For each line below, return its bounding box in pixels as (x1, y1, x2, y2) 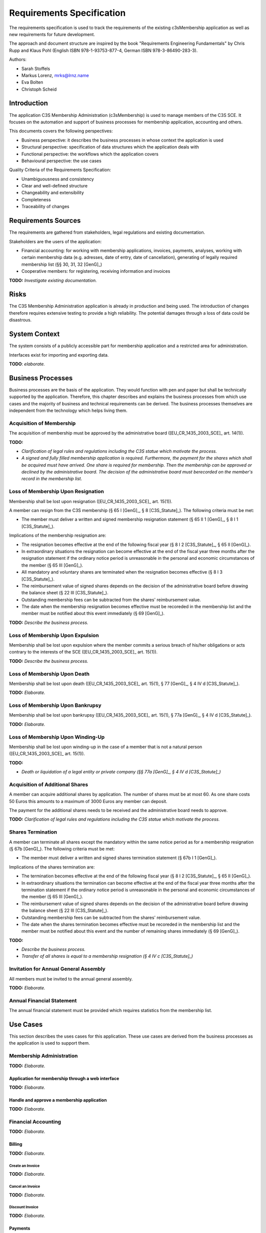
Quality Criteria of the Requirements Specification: (9, 167, 111, 173)
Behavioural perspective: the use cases (21, 158, 102, 164)
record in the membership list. (21, 476, 82, 482)
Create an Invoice (9, 1163, 40, 1168)
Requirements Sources (9, 217, 81, 225)
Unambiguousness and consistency (21, 176, 94, 182)
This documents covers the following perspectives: (9, 128, 113, 134)
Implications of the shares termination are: (9, 864, 95, 870)
